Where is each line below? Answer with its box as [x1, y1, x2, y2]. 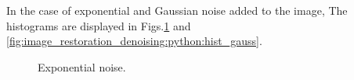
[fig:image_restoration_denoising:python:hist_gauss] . [6, 33, 262, 49]
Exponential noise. [38, 58, 126, 75]
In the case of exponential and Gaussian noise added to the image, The [6, 2, 348, 18]
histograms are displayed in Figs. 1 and [6, 17, 191, 33]
